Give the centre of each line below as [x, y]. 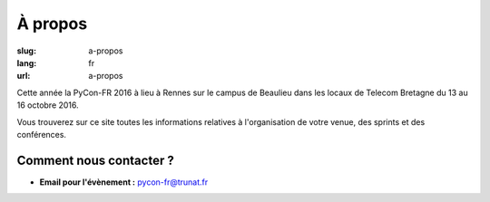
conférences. [42, 134]
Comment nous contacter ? [95, 160]
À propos [52, 24]
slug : [26, 51]
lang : [27, 63]
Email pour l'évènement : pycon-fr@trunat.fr [124, 182]
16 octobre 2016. [48, 105]
